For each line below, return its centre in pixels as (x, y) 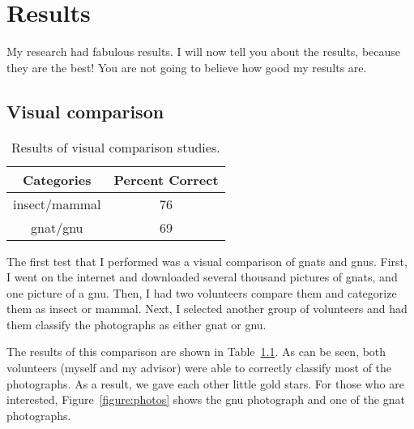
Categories (57, 179)
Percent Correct (166, 179)
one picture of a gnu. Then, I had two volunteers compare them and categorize (202, 292)
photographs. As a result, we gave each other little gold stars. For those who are (205, 383)
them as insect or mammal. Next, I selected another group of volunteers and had (207, 309)
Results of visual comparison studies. (115, 147)
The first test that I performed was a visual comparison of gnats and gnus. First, (207, 261)
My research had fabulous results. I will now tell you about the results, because (204, 51)
